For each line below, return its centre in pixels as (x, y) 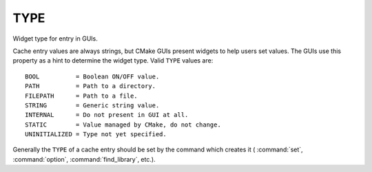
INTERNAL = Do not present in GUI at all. (107, 115)
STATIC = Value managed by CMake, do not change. (123, 125)
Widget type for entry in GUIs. (55, 39)
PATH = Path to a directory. (91, 86)
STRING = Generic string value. (92, 105)
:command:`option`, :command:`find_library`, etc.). (84, 159)
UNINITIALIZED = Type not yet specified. (96, 135)
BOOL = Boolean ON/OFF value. (92, 76)
